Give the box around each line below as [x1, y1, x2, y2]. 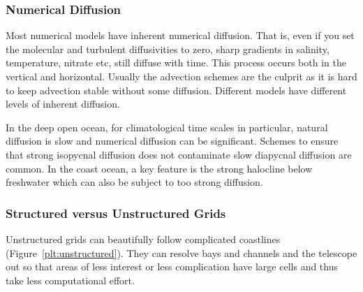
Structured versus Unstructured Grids [6, 204, 226, 221]
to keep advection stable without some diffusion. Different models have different [6, 82, 347, 97]
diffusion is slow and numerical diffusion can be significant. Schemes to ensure [6, 133, 339, 148]
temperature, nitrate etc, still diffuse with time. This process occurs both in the [6, 55, 346, 70]
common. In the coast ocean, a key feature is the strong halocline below [6, 161, 313, 175]
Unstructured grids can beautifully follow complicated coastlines [6, 231, 281, 246]
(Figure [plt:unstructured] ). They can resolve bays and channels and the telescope [6, 245, 357, 260]
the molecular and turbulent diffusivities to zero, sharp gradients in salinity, [6, 41, 329, 56]
